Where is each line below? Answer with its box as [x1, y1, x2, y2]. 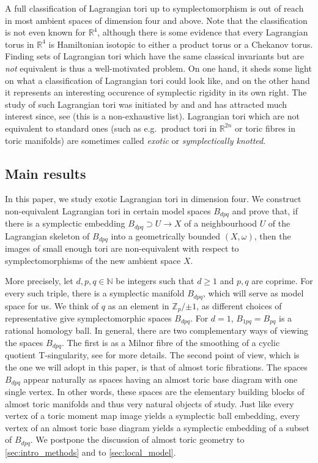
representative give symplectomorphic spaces [5, 311, 172, 324]
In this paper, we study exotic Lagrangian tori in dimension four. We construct [5, 192, 301, 205]
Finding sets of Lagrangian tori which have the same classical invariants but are [5, 50, 305, 62]
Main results [5, 164, 86, 183]
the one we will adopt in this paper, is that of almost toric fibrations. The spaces [5, 361, 308, 374]
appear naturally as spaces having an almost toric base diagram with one [23, 372, 298, 385]
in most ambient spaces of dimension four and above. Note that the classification [5, 13, 308, 26]
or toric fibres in [235, 121, 296, 134]
